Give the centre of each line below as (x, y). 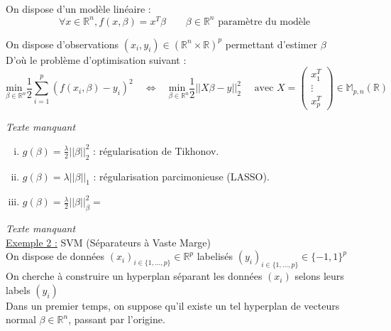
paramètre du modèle (264, 22)
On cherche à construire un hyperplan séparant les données (134, 276)
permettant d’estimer (271, 44)
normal (21, 319)
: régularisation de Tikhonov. (156, 150)
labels (18, 289)
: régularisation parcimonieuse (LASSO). (181, 176)
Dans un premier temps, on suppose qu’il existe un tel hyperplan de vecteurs (173, 305)
